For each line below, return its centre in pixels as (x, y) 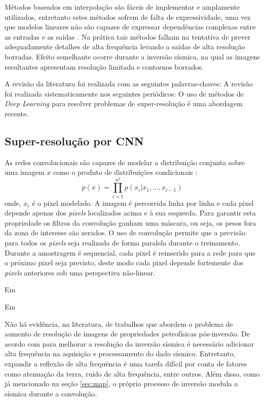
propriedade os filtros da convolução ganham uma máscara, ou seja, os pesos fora (130, 222)
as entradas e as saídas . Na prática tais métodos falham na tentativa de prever (128, 36)
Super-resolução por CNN (74, 141)
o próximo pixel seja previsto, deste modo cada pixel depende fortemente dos (124, 262)
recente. (17, 113)
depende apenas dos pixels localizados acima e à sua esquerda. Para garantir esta (130, 213)
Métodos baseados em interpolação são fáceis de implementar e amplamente (122, 7)
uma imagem (25, 172)
